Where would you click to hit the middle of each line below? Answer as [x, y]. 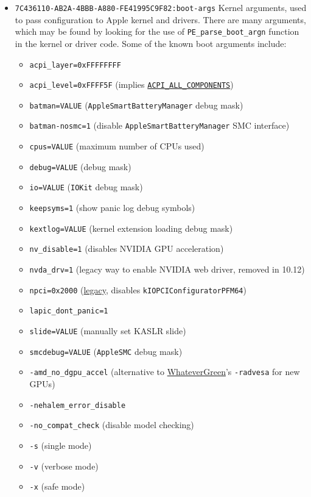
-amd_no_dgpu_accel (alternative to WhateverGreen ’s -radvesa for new [165, 372]
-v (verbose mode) [64, 466]
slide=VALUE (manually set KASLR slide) [108, 331]
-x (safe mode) [57, 486]
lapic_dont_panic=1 [69, 311]
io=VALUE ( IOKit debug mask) [86, 187]
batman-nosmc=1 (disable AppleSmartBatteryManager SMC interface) [159, 125]
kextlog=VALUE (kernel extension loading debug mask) [131, 228]
